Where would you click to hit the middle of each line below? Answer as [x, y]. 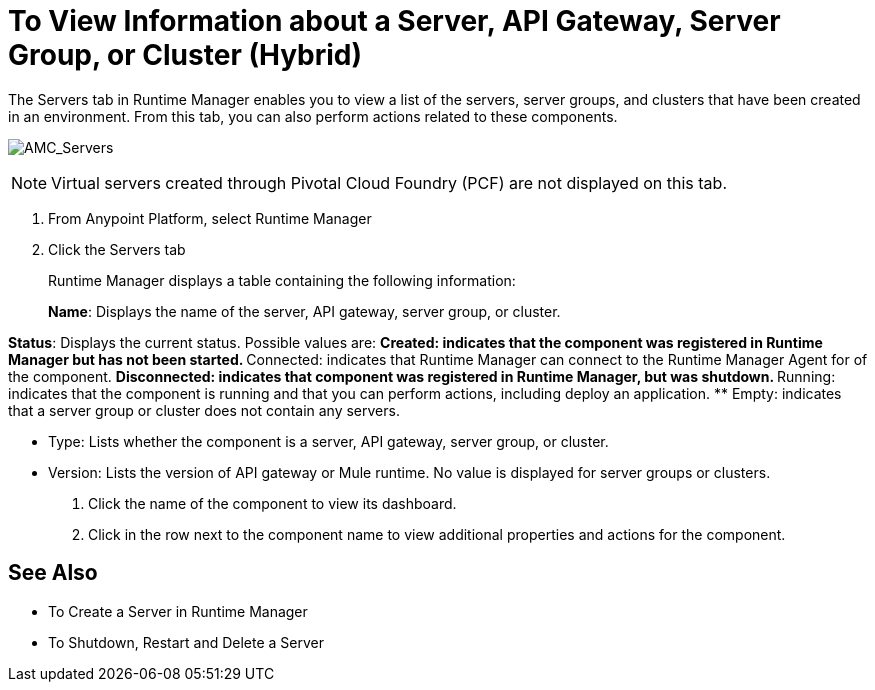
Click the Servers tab [117, 249]
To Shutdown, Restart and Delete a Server [186, 642]
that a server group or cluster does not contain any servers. [204, 410]
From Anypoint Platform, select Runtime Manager [210, 218]
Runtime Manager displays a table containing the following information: [282, 280]
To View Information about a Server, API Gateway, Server [394, 21]
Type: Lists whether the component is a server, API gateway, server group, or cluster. [328, 441]
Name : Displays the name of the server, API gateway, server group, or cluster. [304, 311]
